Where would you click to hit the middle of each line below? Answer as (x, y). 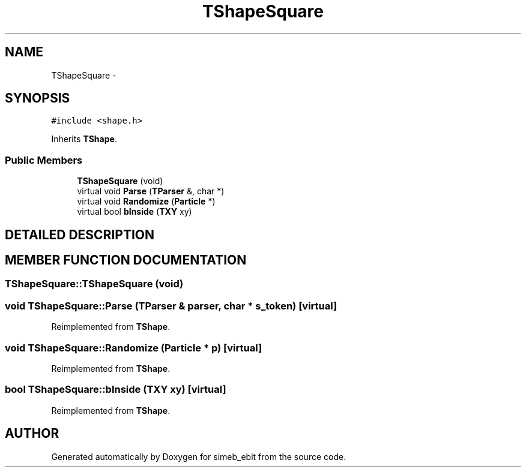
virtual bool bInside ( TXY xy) (135, 212)
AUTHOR (32, 434)
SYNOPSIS (38, 98)
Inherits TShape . (84, 139)
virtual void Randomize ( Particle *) (146, 202)
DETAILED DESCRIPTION (80, 235)
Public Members (44, 160)
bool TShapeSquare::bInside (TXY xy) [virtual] (116, 390)
